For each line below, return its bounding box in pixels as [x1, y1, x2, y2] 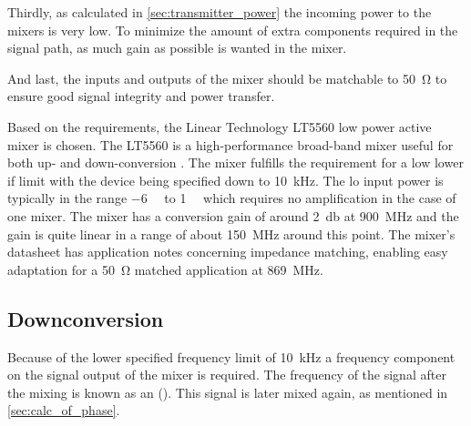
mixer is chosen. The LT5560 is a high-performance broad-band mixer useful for [7, 135, 454, 154]
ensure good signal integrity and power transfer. [7, 86, 275, 106]
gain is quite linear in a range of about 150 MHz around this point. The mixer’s [7, 224, 456, 243]
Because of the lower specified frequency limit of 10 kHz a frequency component [7, 347, 456, 366]
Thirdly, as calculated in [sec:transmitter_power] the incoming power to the [7, 3, 432, 21]
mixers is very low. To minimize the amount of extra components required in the [7, 20, 458, 39]
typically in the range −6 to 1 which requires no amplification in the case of [7, 188, 456, 208]
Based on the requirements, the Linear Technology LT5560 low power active [7, 117, 432, 136]
